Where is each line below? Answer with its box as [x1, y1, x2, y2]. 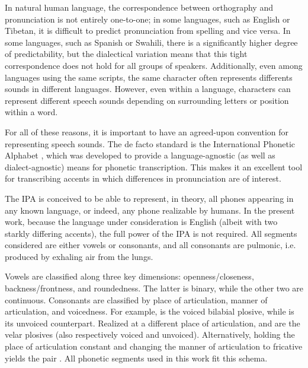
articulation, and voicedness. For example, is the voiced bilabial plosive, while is [5, 305, 294, 318]
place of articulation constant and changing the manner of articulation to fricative [5, 340, 303, 353]
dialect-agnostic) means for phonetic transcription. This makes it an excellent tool [5, 160, 303, 173]
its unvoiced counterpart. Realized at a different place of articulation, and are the [5, 316, 300, 329]
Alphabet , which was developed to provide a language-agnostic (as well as [5, 149, 275, 161]
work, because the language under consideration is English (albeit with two [5, 215, 278, 228]
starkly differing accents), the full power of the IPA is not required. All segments [5, 227, 297, 239]
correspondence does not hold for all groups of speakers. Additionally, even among [5, 59, 303, 71]
